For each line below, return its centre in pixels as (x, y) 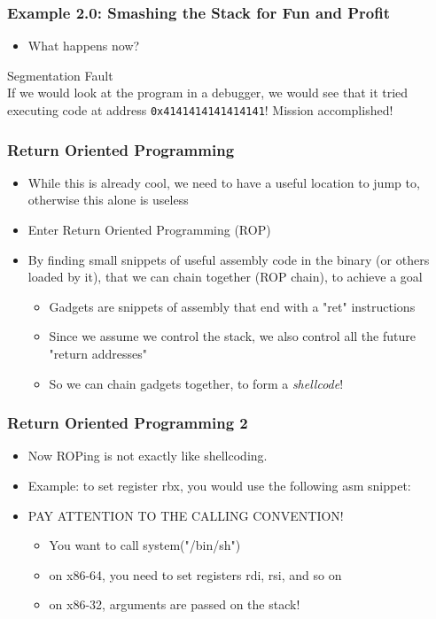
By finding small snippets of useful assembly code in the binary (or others (229, 259)
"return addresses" (98, 354)
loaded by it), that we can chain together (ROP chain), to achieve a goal (225, 277)
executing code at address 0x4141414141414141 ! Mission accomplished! (200, 110)
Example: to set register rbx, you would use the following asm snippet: (219, 486)
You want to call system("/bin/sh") (145, 545)
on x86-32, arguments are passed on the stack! (175, 604)
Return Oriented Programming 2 (128, 423)
